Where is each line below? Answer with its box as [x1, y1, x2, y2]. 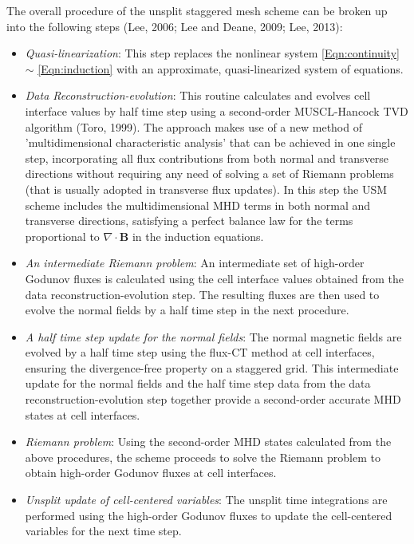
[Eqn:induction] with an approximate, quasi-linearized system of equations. [37, 60, 404, 77]
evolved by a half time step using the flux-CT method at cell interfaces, [25, 344, 375, 361]
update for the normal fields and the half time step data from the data [25, 375, 371, 392]
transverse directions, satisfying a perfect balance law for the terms [25, 212, 353, 229]
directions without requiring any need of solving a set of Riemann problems [25, 165, 394, 182]
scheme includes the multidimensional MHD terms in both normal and [25, 196, 371, 213]
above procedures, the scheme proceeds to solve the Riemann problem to [25, 448, 380, 465]
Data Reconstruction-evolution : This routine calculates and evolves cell [25, 87, 371, 104]
